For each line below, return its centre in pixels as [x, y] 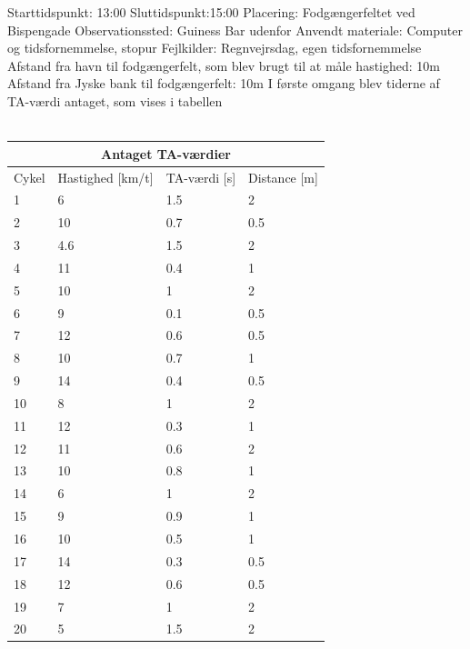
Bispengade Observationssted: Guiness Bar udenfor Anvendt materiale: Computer [235, 30]
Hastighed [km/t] [105, 177]
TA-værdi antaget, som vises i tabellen [115, 100]
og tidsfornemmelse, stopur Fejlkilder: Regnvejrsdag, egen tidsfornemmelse [215, 48]
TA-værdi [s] [201, 177]
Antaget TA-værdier [165, 153]
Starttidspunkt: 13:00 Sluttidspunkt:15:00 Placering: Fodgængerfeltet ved [211, 12]
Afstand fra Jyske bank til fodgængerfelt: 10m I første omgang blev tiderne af [224, 83]
